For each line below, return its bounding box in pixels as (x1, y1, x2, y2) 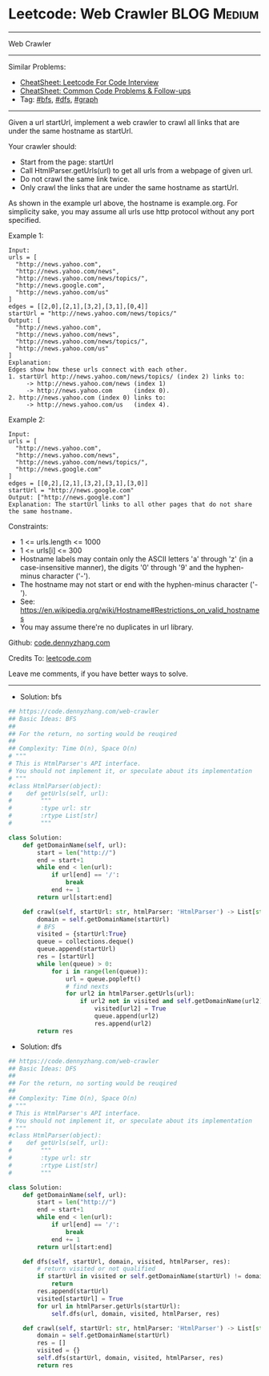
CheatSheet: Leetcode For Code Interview (19, 77, 159, 87)
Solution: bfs (19, 691, 62, 702)
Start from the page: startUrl (19, 157, 114, 167)
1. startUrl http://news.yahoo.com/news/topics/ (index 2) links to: (8, 372, 246, 381)
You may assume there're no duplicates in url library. (19, 622, 194, 632)
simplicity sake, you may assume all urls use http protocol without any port (8, 206, 255, 217)
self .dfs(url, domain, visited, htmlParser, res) (50, 1309, 220, 1317)
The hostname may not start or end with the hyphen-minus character (19, 579, 248, 589)
